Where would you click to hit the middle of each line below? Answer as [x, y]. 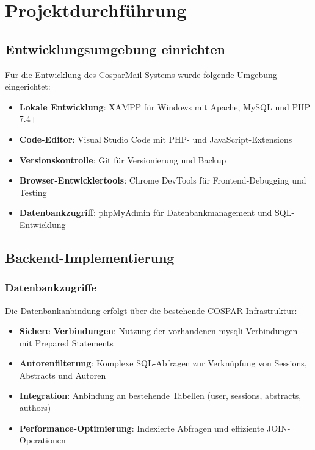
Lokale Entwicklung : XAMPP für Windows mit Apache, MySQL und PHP [165, 106]
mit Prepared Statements [66, 342]
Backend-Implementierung [90, 257]
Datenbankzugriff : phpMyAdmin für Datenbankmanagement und [146, 212]
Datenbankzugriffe [51, 287]
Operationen [42, 440]
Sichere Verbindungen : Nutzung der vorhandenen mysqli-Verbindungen [158, 331]
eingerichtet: [28, 86]
